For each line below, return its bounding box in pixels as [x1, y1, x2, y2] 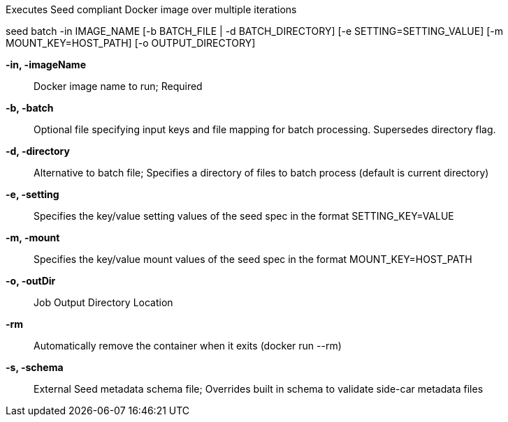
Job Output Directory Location [34, 296, 173, 308]
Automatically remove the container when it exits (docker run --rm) [34, 340, 342, 352]
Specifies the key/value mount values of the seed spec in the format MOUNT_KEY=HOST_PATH [34, 253, 472, 265]
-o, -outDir [6, 275, 56, 287]
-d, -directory [6, 145, 70, 157]
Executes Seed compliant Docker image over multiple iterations [6, 3, 297, 15]
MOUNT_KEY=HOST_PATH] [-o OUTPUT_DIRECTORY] [6, 37, 256, 49]
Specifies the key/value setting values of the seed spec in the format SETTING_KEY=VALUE [34, 210, 454, 222]
